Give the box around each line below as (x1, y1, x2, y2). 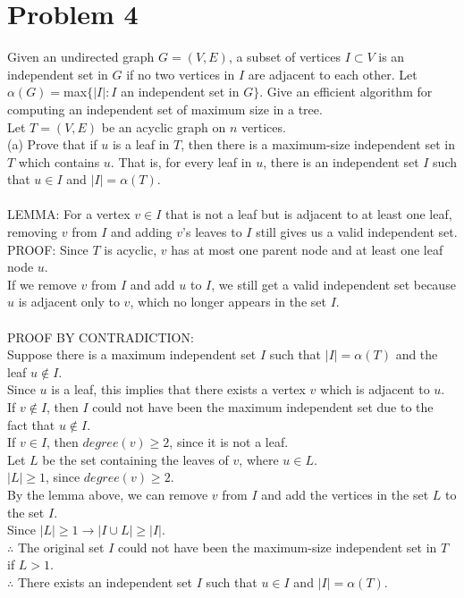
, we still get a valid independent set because (211, 274, 456, 293)
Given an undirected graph (7, 47, 155, 66)
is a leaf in (112, 135, 170, 154)
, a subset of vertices (228, 47, 341, 66)
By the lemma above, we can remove (7, 484, 208, 503)
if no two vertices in (126, 64, 235, 83)
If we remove (7, 274, 77, 293)
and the (395, 345, 438, 364)
